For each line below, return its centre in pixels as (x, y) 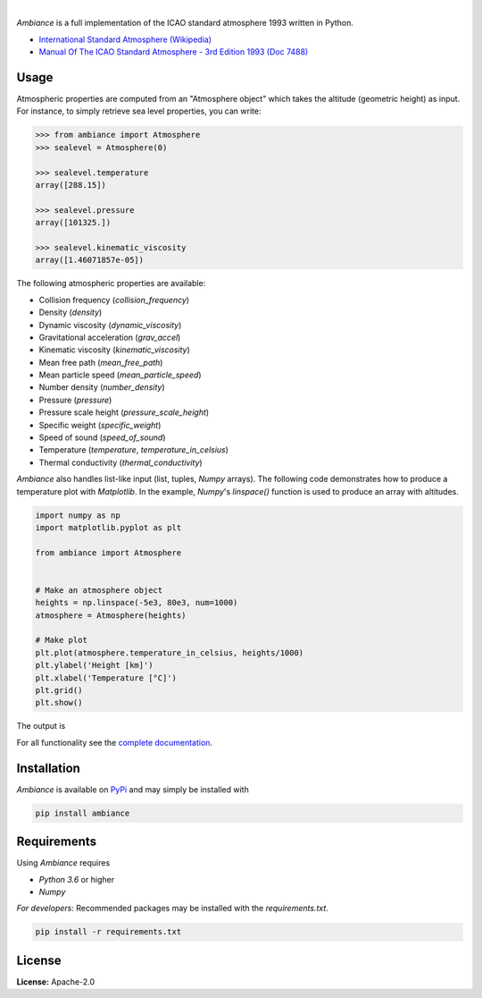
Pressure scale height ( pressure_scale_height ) (124, 412)
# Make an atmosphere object (99, 590)
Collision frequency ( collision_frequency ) (114, 300)
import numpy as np (78, 515)
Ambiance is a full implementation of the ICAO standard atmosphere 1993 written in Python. (185, 23)
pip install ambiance (83, 813)
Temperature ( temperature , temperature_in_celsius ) (134, 450)
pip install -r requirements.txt (108, 932)
